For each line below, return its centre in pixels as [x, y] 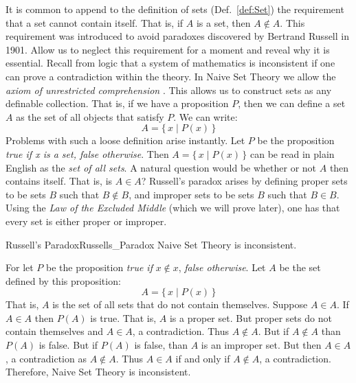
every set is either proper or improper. [86, 221]
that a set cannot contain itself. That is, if [94, 22]
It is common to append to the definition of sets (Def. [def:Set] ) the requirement [175, 9]
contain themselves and [55, 331]
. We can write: [205, 116]
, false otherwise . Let [222, 267]
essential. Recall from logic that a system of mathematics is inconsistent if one [170, 63]
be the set [300, 267]
